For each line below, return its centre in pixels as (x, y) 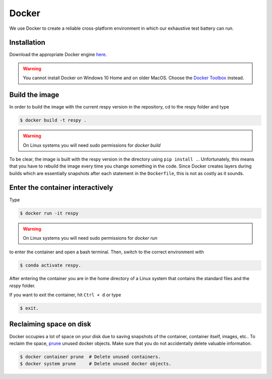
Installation (27, 43)
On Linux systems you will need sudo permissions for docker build (92, 145)
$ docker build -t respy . (53, 120)
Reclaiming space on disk (50, 324)
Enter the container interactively (61, 187)
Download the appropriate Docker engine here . (58, 55)
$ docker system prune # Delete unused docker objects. (96, 364)
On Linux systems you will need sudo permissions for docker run (90, 238)
